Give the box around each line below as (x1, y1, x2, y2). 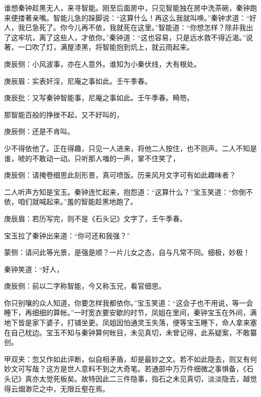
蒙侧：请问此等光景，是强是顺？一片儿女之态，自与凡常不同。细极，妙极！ (4, 247, 250, 257)
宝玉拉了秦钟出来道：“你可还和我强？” (4, 230, 130, 240)
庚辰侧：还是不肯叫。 (4, 126, 74, 137)
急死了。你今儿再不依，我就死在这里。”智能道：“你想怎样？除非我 (32, 22, 246, 33)
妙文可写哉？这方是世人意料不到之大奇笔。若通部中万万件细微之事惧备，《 (4, 363, 246, 374)
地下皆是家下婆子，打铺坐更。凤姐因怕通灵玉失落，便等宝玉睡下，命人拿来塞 (4, 317, 257, 328)
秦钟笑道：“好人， (4, 263, 64, 274)
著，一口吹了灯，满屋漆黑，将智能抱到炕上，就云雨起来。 (4, 42, 194, 52)
